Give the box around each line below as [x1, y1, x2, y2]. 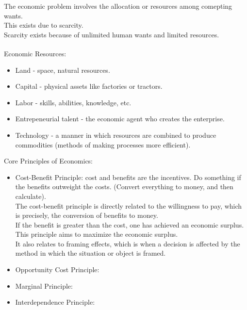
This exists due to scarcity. [4, 20, 83, 30]
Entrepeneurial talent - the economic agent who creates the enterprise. [15, 114, 225, 124]
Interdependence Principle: [15, 297, 95, 307]
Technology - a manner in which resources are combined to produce [15, 130, 216, 140]
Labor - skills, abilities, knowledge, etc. [15, 97, 132, 107]
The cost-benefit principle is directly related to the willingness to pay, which [15, 200, 242, 211]
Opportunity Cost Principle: [15, 264, 99, 275]
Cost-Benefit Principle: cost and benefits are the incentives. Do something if [15, 172, 241, 182]
